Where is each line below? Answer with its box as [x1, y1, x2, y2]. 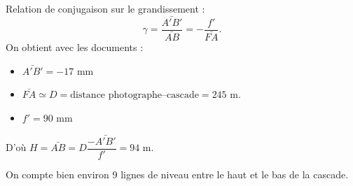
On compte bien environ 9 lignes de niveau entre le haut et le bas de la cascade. [6, 166, 349, 181]
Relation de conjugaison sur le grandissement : [6, 1, 205, 15]
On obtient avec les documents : [6, 39, 144, 54]
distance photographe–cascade [70, 90, 199, 101]
